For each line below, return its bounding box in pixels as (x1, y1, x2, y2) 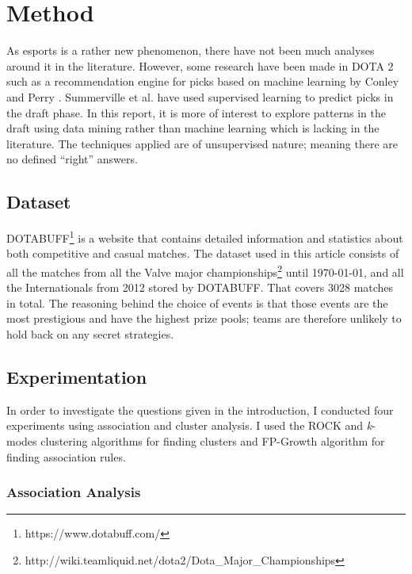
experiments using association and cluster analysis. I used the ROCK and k (6, 417, 372, 434)
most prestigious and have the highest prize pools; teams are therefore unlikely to (6, 310, 402, 327)
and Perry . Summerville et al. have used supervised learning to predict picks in (6, 88, 394, 105)
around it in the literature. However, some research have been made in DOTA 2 (6, 57, 394, 74)
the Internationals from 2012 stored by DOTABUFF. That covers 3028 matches (6, 279, 394, 296)
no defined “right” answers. (6, 151, 138, 167)
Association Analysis (6, 482, 141, 502)
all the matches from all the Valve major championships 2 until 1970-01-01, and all (6, 261, 404, 280)
